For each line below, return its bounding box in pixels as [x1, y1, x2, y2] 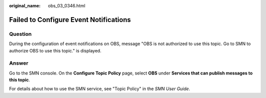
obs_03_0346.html [48, 3, 86, 8]
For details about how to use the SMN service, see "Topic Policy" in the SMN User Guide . [9, 86, 191, 92]
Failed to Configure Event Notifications [9, 15, 131, 24]
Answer [9, 60, 29, 67]
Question [9, 30, 32, 37]
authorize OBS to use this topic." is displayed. [9, 48, 101, 53]
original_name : [9, 3, 41, 8]
